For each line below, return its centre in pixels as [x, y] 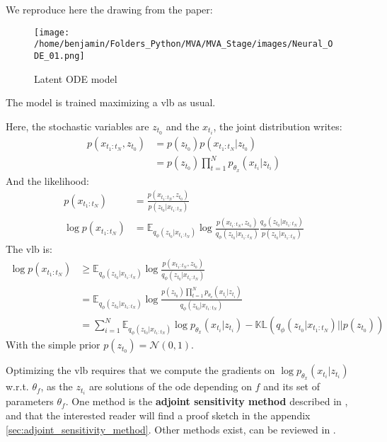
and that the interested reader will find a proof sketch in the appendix [158, 415]
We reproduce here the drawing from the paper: [109, 9]
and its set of [292, 386]
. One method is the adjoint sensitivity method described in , [207, 401]
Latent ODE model [76, 78]
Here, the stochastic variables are [77, 126]
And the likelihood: [47, 180]
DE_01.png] [59, 56]
